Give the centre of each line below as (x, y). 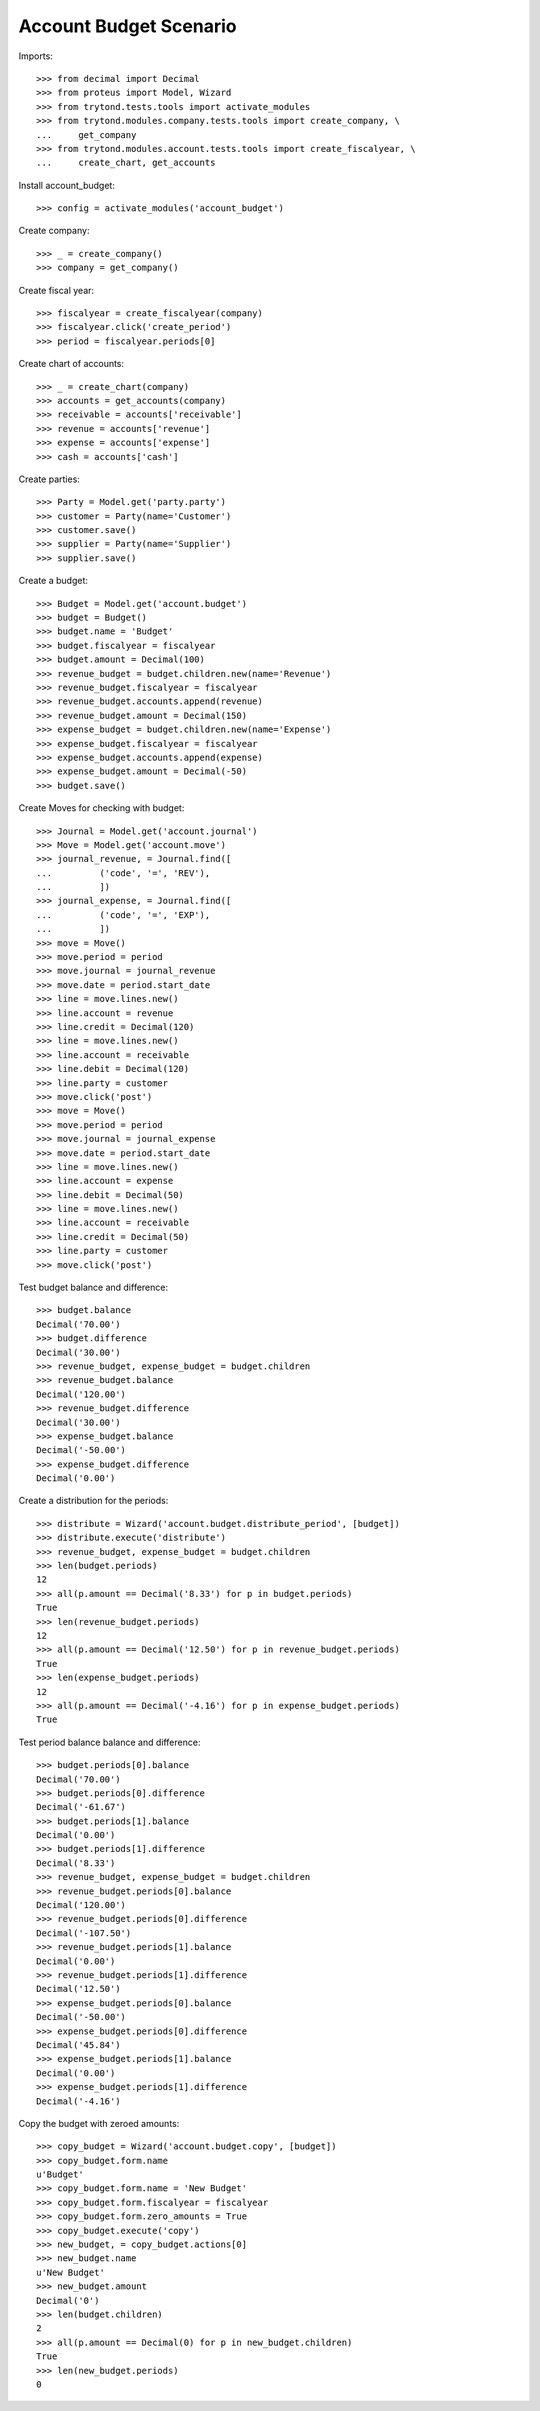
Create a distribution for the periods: (93, 1501)
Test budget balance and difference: (93, 1287)
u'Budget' (60, 2174)
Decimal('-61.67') (81, 1807)
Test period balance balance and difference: (109, 1742)
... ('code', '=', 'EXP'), (123, 914)
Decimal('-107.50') (84, 1933)
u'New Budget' (70, 2272)
